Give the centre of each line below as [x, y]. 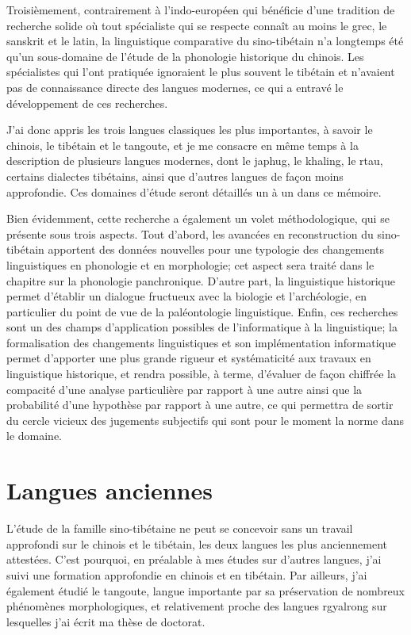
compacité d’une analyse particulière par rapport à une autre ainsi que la [184, 389]
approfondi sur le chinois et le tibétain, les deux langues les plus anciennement [197, 543]
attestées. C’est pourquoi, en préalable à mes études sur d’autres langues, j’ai [194, 559]
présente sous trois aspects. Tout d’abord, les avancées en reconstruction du [190, 233]
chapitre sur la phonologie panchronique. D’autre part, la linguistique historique [201, 280]
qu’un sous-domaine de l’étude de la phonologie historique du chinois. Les [185, 56]
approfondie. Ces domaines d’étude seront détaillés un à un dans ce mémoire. [194, 191]
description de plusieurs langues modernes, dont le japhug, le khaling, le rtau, [195, 161]
